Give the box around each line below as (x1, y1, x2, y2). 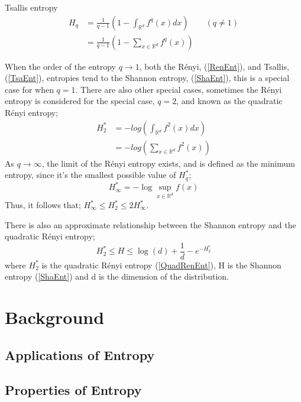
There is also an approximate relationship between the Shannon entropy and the (5, 218, 296, 231)
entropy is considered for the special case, (5, 95, 155, 107)
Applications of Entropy (5, 345, 155, 364)
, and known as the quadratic (176, 95, 283, 107)
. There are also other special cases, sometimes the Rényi (75, 83, 282, 95)
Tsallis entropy (5, 1, 58, 13)
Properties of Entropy (5, 380, 142, 398)
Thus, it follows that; (5, 199, 81, 211)
